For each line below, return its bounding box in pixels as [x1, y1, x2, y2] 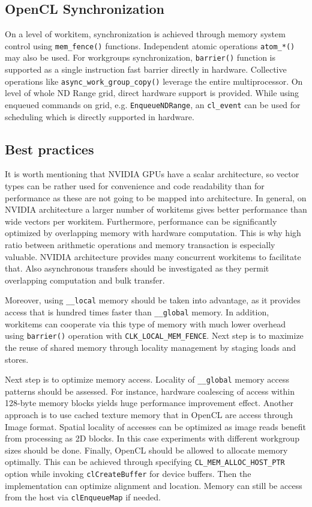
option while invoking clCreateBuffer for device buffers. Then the [5, 467, 251, 479]
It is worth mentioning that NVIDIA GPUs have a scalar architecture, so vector [5, 168, 299, 180]
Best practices [5, 139, 94, 158]
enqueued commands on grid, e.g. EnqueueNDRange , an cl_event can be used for [5, 98, 301, 111]
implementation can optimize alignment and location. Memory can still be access [5, 479, 302, 491]
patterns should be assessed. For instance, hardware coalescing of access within [5, 384, 295, 397]
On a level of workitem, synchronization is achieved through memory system [5, 28, 286, 40]
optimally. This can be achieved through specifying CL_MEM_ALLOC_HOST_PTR [5, 455, 285, 468]
